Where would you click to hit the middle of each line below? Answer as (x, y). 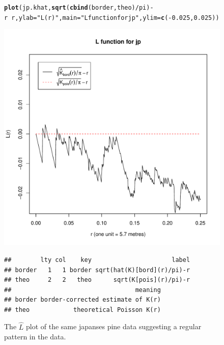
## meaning (82, 290)
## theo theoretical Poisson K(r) (82, 310)
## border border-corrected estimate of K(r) (82, 300)
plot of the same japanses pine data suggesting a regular (114, 326)
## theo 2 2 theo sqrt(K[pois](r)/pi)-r (97, 280)
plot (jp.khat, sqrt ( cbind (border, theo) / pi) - (79, 8)
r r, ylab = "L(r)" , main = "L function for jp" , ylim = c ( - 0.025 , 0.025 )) (112, 18)
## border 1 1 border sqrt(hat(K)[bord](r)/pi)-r (97, 270)
